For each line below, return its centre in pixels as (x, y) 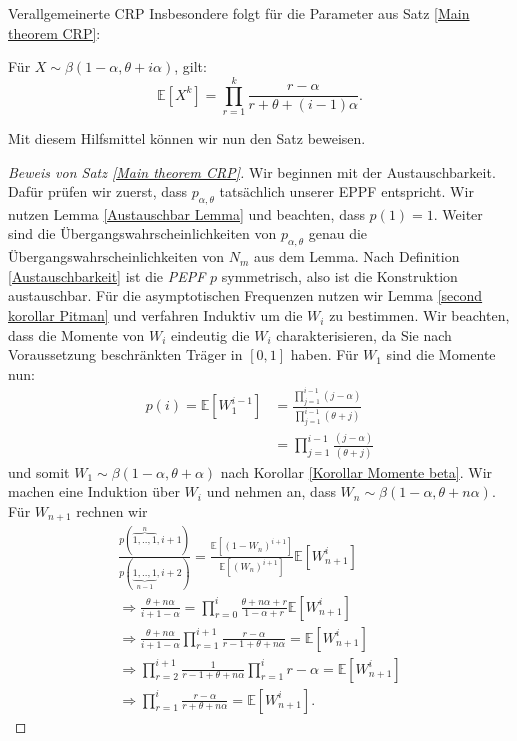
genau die (338, 233)
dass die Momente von (76, 334)
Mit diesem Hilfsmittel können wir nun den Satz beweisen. (187, 137)
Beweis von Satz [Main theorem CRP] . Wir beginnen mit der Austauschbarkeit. (252, 171)
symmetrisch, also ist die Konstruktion (339, 275)
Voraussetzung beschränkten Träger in (125, 354)
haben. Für (324, 354)
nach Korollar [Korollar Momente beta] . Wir (356, 471)
